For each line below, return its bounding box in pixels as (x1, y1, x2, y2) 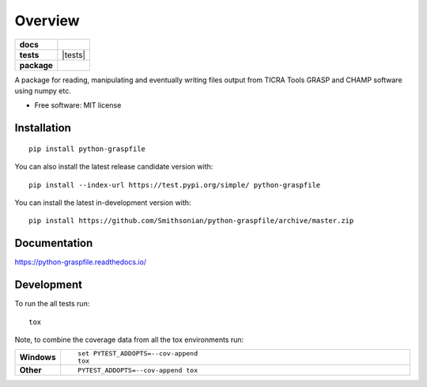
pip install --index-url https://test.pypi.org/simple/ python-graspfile (28, 180, 321, 189)
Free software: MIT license (34, 101, 122, 110)
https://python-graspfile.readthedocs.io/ (14, 257, 146, 267)
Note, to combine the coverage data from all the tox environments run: (14, 335, 244, 344)
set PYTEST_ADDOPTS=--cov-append (77, 349, 198, 358)
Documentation (14, 237, 93, 250)
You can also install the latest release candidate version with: (14, 162, 213, 172)
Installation (14, 121, 71, 135)
